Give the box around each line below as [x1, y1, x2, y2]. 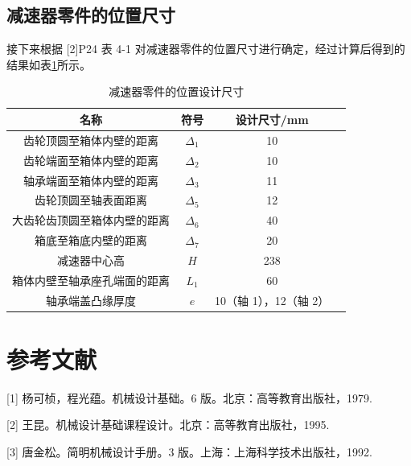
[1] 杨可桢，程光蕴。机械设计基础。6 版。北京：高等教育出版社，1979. [6, 389, 372, 406]
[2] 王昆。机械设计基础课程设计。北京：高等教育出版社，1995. [6, 416, 330, 433]
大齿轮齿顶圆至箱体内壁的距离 [12, 212, 170, 229]
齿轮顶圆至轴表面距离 [35, 192, 147, 208]
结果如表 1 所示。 [6, 56, 91, 72]
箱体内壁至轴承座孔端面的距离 [12, 271, 170, 288]
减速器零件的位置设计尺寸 [109, 83, 245, 100]
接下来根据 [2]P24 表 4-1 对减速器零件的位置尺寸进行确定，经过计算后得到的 [6, 40, 405, 57]
